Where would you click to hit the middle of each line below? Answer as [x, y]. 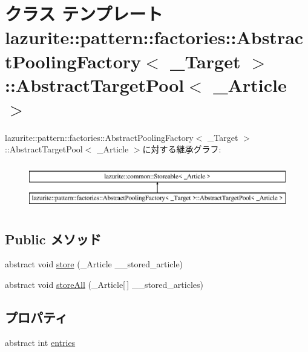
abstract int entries [40, 342]
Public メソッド [53, 239]
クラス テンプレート [84, 14]
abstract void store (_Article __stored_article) [94, 264]
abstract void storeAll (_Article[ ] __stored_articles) [104, 285]
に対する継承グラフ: [182, 149]
